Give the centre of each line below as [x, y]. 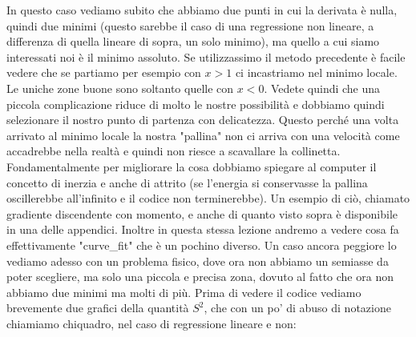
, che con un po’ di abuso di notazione [297, 308]
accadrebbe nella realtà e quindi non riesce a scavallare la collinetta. [174, 151]
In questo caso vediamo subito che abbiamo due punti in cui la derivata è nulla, [202, 10]
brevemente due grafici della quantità [98, 308]
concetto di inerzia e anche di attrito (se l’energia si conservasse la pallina [187, 182]
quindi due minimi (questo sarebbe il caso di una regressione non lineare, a [190, 25]
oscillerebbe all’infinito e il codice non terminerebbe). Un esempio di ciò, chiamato [208, 198]
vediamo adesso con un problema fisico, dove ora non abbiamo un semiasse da [198, 261]
